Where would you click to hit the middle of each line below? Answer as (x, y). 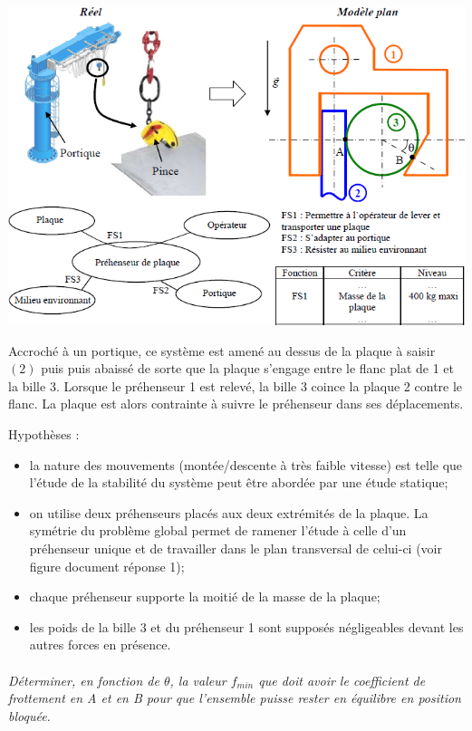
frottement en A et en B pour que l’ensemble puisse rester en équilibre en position (235, 698)
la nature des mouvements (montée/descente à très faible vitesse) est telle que (246, 464)
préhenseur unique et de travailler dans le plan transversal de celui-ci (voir (236, 548)
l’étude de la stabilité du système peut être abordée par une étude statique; (239, 482)
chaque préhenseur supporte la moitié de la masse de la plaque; (205, 596)
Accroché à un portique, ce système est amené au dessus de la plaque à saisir (222, 350)
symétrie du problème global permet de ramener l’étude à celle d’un (218, 530)
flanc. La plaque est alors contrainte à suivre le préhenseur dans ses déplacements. (236, 404)
